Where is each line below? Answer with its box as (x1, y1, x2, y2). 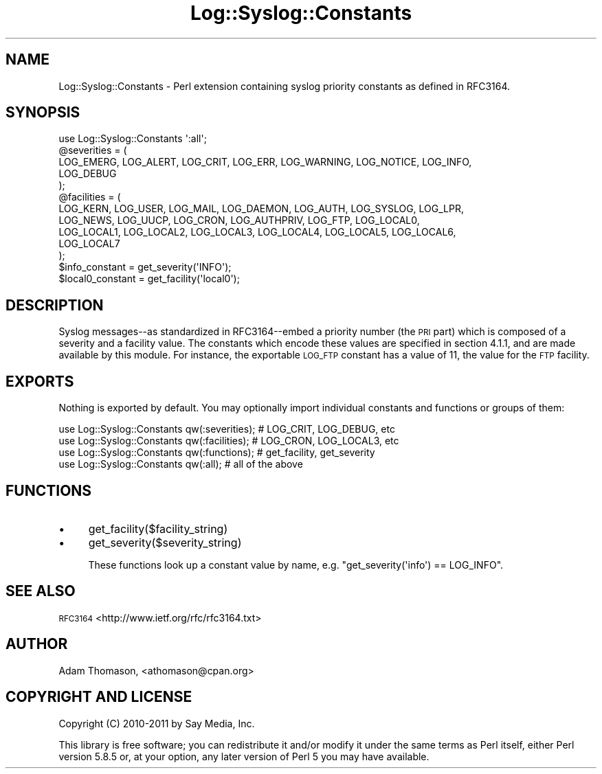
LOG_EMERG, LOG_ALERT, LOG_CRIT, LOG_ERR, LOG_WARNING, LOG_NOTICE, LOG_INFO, (58, 156, 472, 168)
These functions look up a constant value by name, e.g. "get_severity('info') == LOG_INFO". (88, 558, 504, 571)
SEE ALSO (5, 582, 76, 600)
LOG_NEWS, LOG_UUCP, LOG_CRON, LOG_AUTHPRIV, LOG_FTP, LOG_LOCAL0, (58, 214, 420, 227)
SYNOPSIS (5, 104, 80, 122)
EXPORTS (5, 372, 74, 390)
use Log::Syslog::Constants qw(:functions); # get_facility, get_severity (58, 446, 375, 459)
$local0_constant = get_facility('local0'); (58, 273, 240, 285)
